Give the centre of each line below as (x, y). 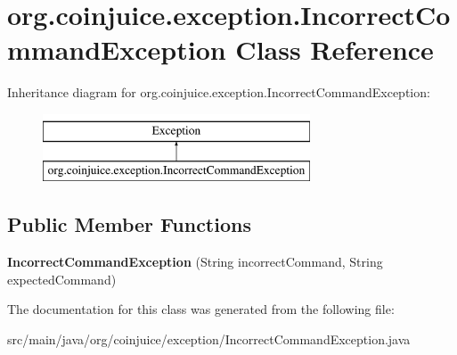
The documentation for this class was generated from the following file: (201, 309)
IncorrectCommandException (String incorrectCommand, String (195, 262)
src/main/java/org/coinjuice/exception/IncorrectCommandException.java (209, 339)
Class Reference (335, 50)
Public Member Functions (129, 224)
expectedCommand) (62, 279)
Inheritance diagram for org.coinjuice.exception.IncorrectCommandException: (219, 92)
